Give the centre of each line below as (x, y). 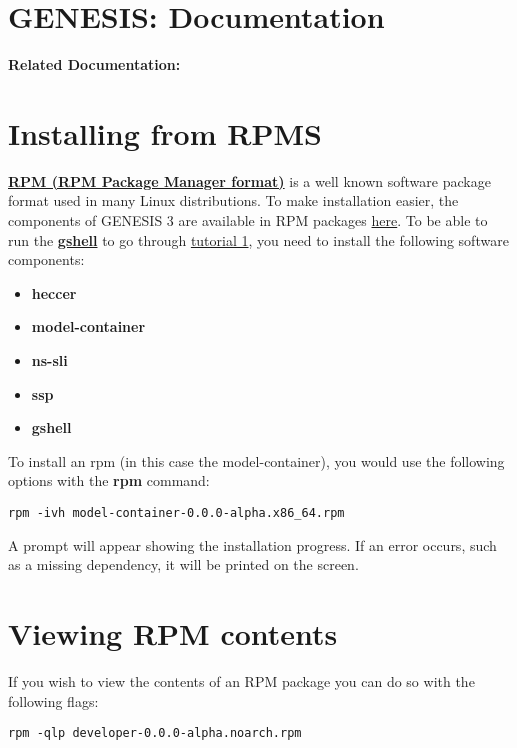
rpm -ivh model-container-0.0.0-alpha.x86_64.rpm (176, 512)
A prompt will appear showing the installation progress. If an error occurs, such (252, 544)
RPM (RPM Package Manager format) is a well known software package (249, 180)
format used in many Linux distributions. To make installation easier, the (233, 200)
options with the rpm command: (109, 480)
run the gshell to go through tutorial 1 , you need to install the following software (258, 239)
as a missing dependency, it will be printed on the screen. (183, 564)
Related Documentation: (94, 64)
